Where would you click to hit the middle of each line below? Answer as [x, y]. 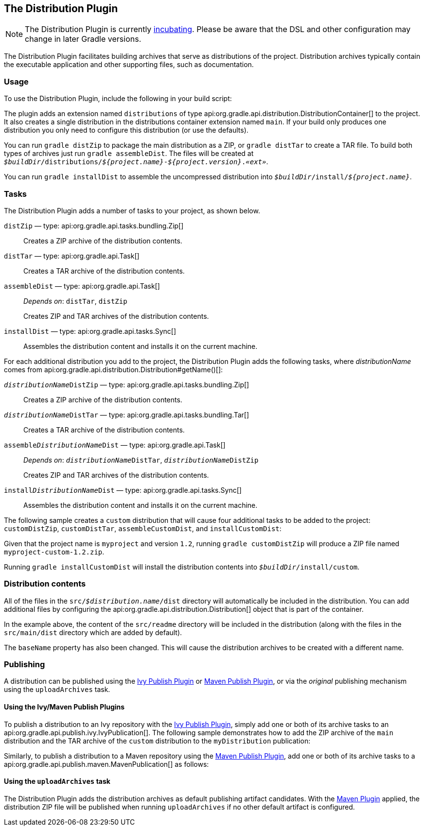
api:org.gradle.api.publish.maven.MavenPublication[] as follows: [106, 764]
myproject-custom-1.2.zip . [54, 552]
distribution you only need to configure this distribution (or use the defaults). [126, 130]
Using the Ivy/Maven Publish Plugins [64, 707]
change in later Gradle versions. [83, 39]
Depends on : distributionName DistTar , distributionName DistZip [141, 460]
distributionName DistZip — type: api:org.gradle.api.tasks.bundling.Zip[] [127, 384]
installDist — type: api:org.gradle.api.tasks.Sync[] [90, 331]
